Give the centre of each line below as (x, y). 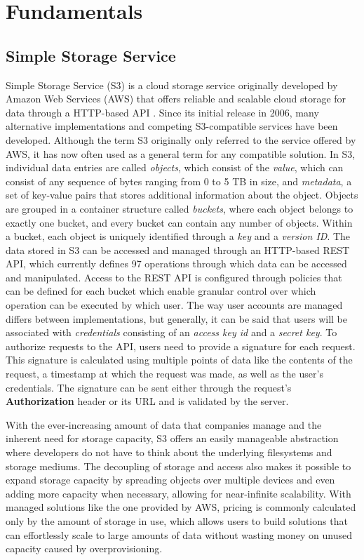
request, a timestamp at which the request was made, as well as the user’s (164, 374)
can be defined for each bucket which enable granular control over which (161, 291)
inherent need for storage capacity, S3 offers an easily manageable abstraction (172, 438)
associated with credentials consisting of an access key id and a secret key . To (171, 332)
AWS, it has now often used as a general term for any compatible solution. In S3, (181, 153)
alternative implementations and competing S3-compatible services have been (172, 126)
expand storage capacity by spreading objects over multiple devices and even (170, 480)
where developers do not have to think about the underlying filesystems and (169, 452)
